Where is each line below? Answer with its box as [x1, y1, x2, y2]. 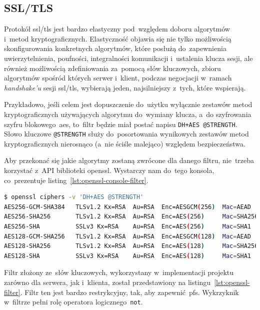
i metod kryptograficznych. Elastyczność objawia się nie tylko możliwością [4, 33, 231, 43]
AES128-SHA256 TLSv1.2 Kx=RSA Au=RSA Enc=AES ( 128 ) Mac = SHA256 [4, 242, 258, 250]
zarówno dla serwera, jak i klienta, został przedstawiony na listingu [4, 276, 211, 287]
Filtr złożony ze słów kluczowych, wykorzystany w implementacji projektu [4, 267, 234, 277]
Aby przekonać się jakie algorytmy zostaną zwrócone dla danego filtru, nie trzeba [4, 155, 254, 165]
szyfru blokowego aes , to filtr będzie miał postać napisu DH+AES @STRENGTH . [4, 118, 237, 129]
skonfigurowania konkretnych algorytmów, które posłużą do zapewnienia [4, 43, 226, 53]
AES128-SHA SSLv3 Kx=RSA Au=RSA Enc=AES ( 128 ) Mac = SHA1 [4, 252, 251, 259]
